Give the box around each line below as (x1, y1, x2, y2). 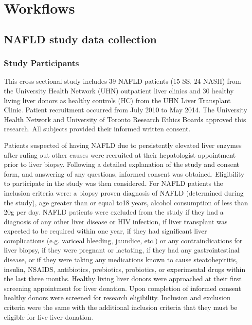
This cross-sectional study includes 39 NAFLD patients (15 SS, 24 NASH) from (4, 76, 241, 86)
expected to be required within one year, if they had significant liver (4, 226, 207, 236)
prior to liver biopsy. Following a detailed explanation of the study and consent (4, 159, 239, 169)
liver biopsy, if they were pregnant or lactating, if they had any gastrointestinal (4, 245, 240, 255)
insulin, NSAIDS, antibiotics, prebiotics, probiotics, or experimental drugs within (4, 264, 246, 274)
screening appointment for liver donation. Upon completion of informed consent (4, 283, 241, 293)
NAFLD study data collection (4, 31, 157, 46)
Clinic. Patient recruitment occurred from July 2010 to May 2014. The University (4, 105, 248, 115)
